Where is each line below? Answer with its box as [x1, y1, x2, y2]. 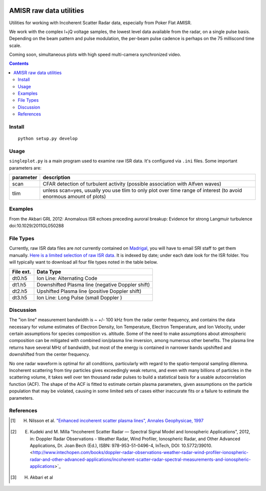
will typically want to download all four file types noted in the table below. [9, 259, 158, 265]
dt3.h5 [12, 294, 28, 301]
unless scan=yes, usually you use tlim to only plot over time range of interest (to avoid [42, 187, 242, 194]
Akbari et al [30, 474, 53, 481]
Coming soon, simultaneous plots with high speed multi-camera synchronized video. [9, 52, 181, 58]
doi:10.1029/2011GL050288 [9, 223, 64, 229]
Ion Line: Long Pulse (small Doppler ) [36, 294, 123, 301]
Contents [9, 61, 29, 67]
